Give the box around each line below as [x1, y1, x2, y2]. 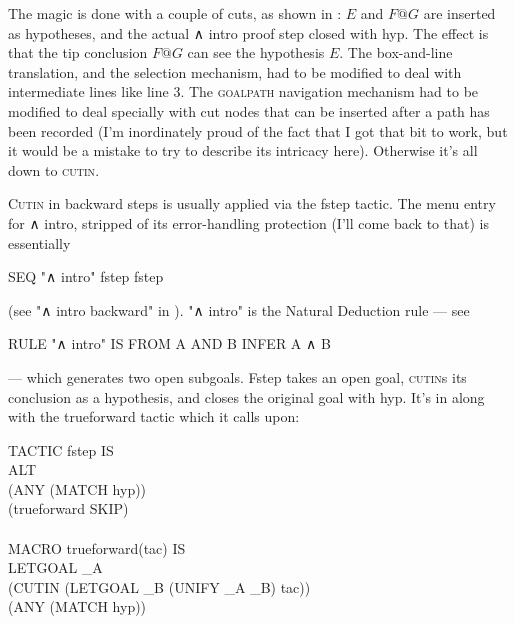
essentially [8, 232, 71, 253]
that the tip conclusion [8, 42, 148, 63]
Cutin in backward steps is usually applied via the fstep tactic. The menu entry [8, 193, 496, 214]
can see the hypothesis [187, 42, 325, 63]
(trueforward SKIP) [8, 498, 129, 519]
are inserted [423, 3, 496, 23]
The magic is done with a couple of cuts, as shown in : [8, 3, 342, 23]
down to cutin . [8, 159, 100, 180]
